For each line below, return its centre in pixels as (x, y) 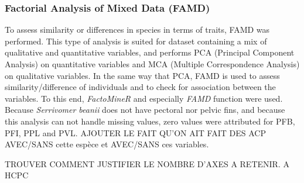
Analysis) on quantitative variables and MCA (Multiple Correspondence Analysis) (152, 64)
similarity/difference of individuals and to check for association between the (140, 87)
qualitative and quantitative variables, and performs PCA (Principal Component (150, 52)
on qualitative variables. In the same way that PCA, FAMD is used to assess (142, 75)
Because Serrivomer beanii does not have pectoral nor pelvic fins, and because (145, 110)
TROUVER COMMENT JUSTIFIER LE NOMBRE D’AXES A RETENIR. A (147, 163)
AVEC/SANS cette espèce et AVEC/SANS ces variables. (107, 144)
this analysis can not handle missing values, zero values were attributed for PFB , (150, 121)
